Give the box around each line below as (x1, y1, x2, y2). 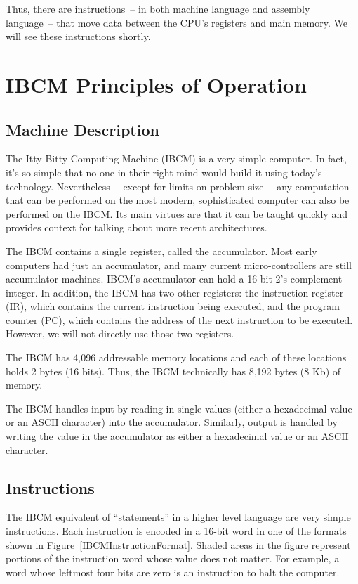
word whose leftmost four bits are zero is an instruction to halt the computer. (6, 564, 340, 579)
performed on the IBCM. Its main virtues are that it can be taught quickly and (6, 206, 348, 221)
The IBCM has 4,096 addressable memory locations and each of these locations (6, 350, 347, 365)
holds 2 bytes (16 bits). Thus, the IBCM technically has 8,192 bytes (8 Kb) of (6, 363, 341, 378)
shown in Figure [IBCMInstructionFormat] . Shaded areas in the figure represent (6, 537, 351, 552)
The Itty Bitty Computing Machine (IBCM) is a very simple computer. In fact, (6, 151, 347, 166)
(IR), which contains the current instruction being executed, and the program (6, 299, 340, 313)
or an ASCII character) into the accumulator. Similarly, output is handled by (6, 415, 338, 429)
